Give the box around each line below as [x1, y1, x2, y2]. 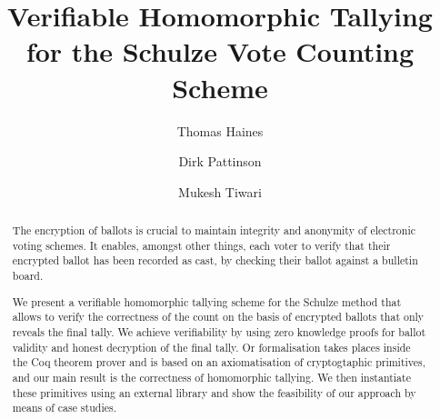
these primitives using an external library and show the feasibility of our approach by [12, 384, 416, 400]
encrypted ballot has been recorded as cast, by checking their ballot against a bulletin [12, 253, 418, 268]
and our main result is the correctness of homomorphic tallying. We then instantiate [12, 369, 411, 384]
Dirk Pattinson [178, 152, 262, 171]
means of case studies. [12, 400, 116, 415]
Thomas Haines [176, 121, 264, 140]
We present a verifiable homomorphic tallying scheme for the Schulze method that [12, 294, 402, 309]
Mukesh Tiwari [178, 182, 262, 201]
